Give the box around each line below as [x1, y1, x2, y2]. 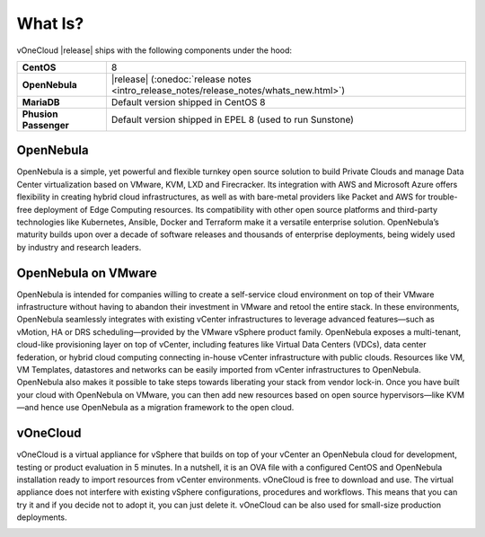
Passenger [22, 119, 69, 131]
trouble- [428, 191, 458, 202]
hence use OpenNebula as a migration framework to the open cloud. [40, 402, 295, 413]
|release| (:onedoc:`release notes [110, 73, 251, 85]
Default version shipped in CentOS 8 [110, 95, 266, 108]
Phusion [22, 108, 58, 120]
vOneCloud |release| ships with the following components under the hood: [16, 45, 292, 56]
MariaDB [22, 95, 60, 108]
